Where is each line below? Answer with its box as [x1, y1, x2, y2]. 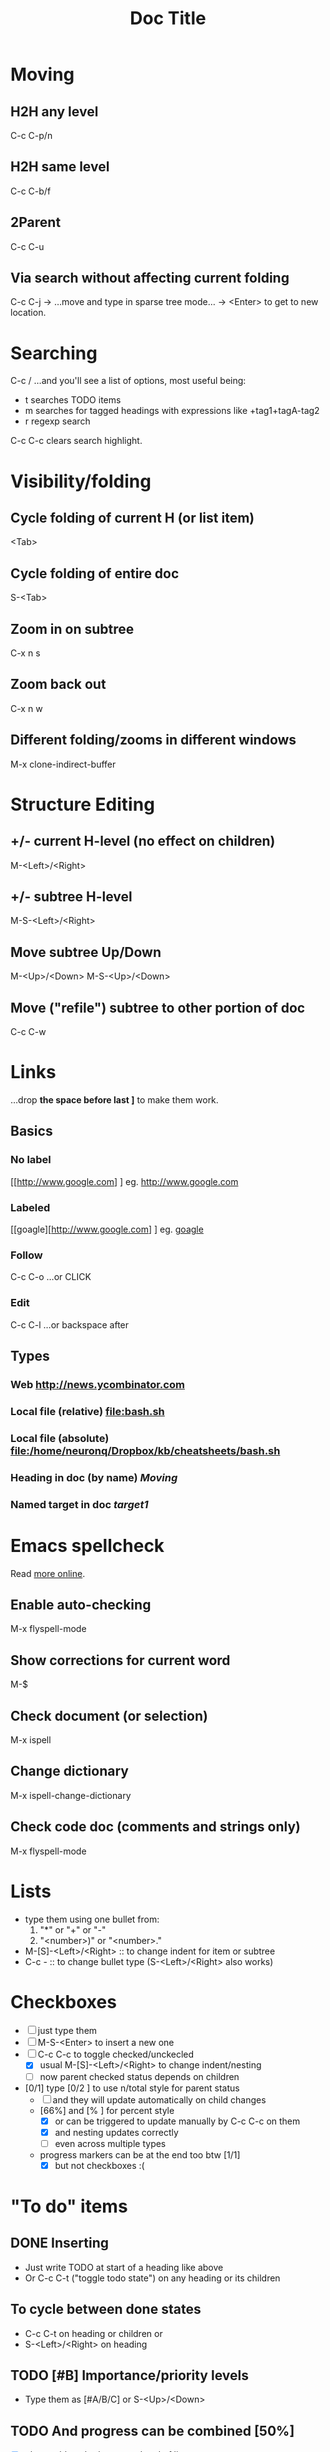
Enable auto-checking [10, 1596, 152, 1613]
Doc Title [129, 7, 207, 30]
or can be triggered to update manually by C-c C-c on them [54, 2115, 301, 2127]
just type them [37, 2025, 98, 2037]
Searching [10, 342, 98, 364]
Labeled [10, 1200, 51, 1214]
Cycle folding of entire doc [10, 565, 180, 582]
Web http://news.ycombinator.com [10, 1377, 185, 1391]
